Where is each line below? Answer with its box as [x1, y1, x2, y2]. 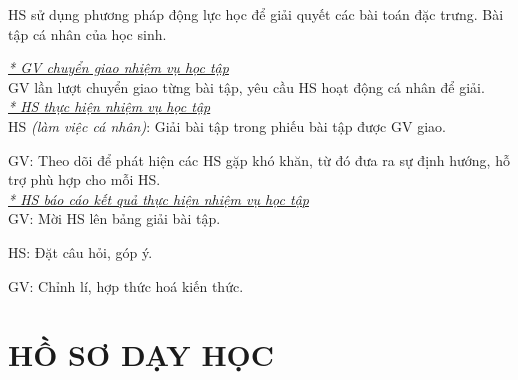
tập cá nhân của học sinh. [8, 23, 167, 44]
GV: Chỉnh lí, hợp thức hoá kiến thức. [8, 275, 244, 296]
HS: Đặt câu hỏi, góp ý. [8, 241, 153, 262]
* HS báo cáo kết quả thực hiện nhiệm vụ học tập [8, 188, 309, 209]
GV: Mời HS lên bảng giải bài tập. [8, 208, 221, 229]
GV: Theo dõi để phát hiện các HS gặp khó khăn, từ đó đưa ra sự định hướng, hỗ [8, 149, 510, 170]
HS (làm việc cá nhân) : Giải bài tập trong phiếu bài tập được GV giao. [8, 115, 446, 136]
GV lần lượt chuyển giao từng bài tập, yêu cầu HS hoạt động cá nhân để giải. [8, 76, 485, 97]
